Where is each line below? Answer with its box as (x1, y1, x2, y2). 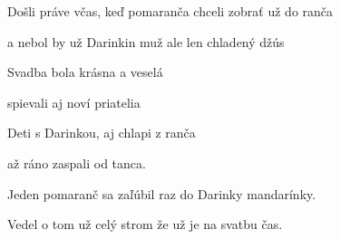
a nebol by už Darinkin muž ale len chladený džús (7, 32, 285, 51)
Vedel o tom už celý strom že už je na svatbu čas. (7, 215, 283, 234)
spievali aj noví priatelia (7, 92, 141, 111)
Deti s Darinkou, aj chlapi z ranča (7, 123, 196, 142)
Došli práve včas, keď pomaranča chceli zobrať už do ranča (7, 2, 334, 20)
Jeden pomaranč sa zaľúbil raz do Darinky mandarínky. (7, 184, 316, 203)
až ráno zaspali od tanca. (7, 153, 146, 172)
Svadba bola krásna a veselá (7, 62, 163, 81)
